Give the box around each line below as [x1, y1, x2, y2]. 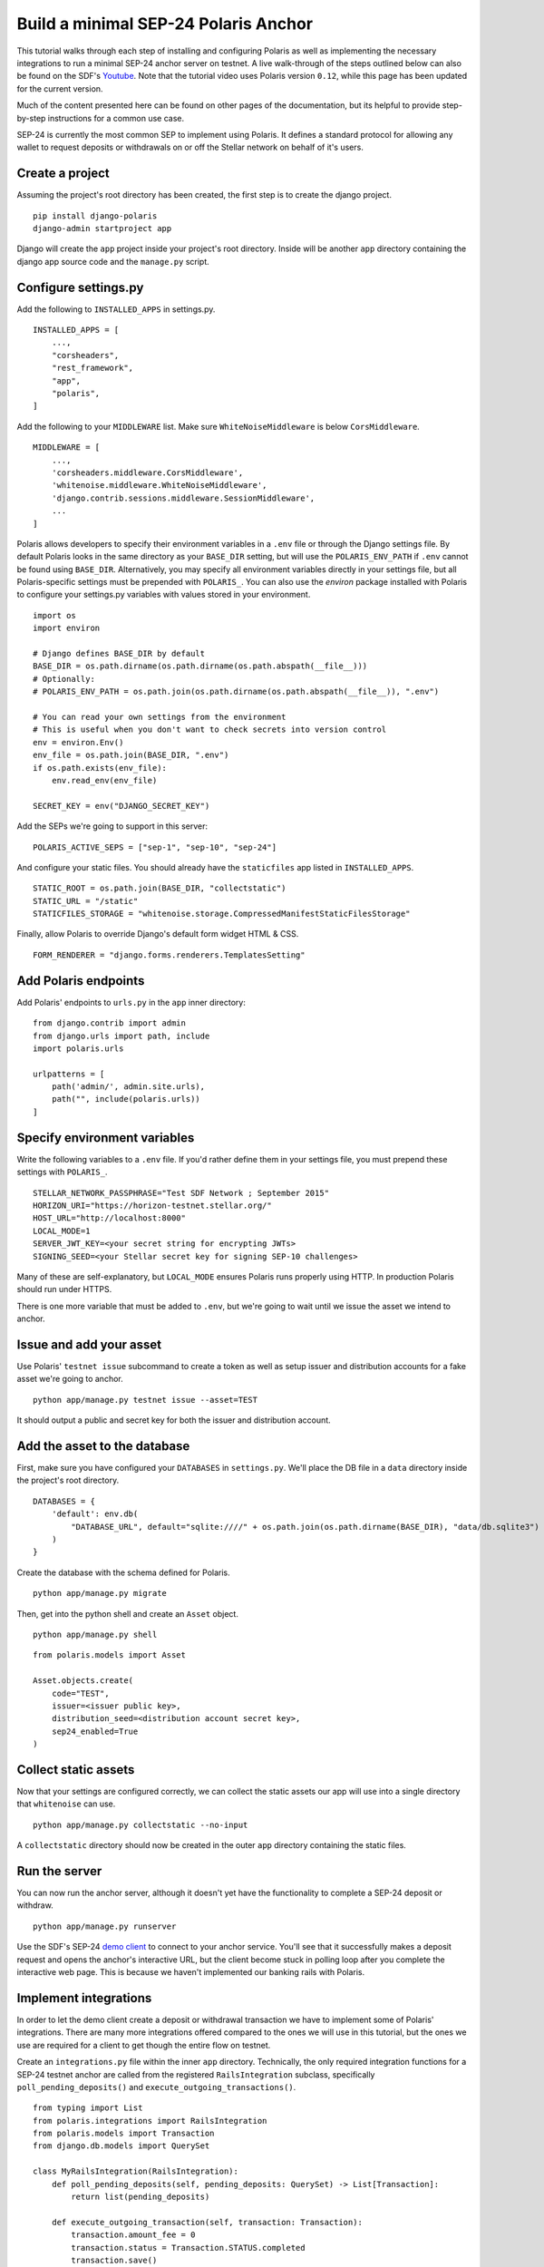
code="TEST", [51, 1688, 110, 1698]
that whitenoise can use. [16, 1798, 116, 1809]
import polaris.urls [33, 1043, 124, 1054]
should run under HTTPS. [16, 1284, 112, 1295]
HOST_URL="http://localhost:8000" [33, 1213, 186, 1223]
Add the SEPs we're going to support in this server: [16, 821, 209, 832]
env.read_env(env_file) [51, 775, 158, 785]
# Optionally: [33, 674, 95, 684]
